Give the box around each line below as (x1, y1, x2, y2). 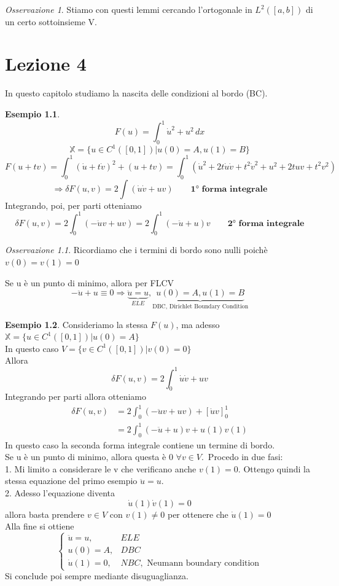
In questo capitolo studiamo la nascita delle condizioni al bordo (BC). (5, 87, 268, 100)
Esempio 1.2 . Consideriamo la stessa (5, 318, 148, 330)
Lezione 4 (5, 51, 87, 76)
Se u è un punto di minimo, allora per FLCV (5, 276, 174, 289)
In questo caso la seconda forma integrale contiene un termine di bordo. (5, 438, 275, 451)
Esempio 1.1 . (5, 107, 60, 120)
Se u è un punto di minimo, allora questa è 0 (5, 450, 173, 463)
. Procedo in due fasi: (201, 450, 283, 463)
